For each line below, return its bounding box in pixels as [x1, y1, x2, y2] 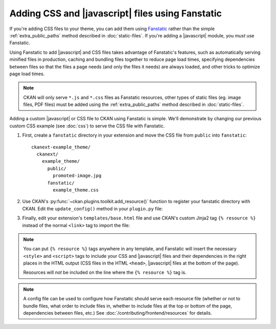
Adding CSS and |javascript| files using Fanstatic [9, 8, 222, 19]
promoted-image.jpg [53, 173, 102, 179]
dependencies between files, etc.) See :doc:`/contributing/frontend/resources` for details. [23, 310, 212, 316]
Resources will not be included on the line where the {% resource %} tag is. [23, 269, 187, 276]
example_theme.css [53, 187, 99, 193]
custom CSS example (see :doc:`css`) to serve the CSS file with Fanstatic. [9, 123, 165, 129]
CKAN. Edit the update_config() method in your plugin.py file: [22, 205, 163, 212]
